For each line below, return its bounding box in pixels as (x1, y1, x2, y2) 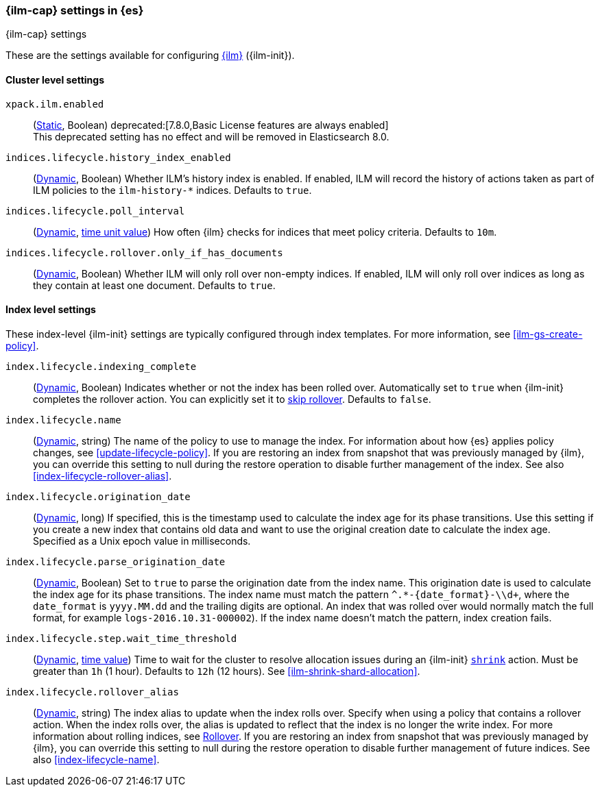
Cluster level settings (5, 73, 105, 86)
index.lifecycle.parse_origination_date (5, 556, 226, 567)
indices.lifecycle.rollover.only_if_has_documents (5, 247, 283, 258)
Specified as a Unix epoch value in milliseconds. (33, 534, 251, 547)
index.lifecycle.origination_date (5, 491, 191, 502)
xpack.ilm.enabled (5, 98, 104, 110)
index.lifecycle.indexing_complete (5, 360, 197, 372)
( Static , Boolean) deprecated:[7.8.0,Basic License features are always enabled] (33, 119, 389, 131)
